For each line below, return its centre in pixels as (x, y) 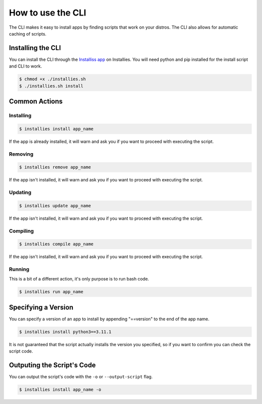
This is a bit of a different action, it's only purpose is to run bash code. (79, 279)
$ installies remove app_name (55, 167)
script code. (21, 351)
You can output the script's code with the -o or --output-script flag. (81, 377)
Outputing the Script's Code (52, 365)
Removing (21, 154)
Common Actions (36, 101)
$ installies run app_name (51, 292)
